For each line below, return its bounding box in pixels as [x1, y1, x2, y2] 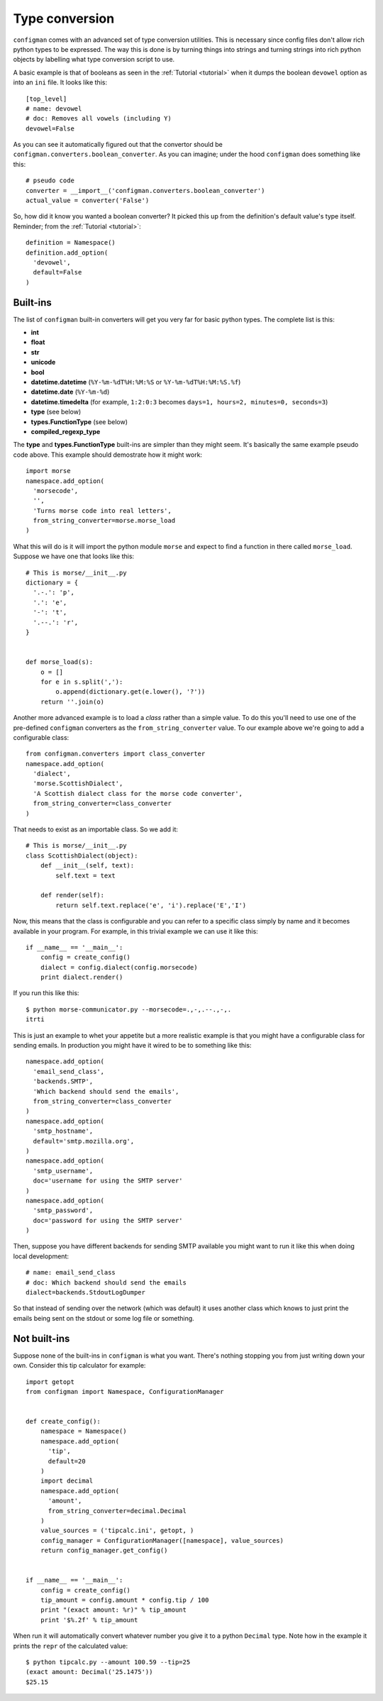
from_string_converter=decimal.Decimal [48, 1507, 187, 1514]
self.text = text [55, 871, 116, 880]
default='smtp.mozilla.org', [33, 1137, 135, 1145]
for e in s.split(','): [40, 677, 123, 686]
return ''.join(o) [40, 697, 105, 706]
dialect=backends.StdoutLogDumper [26, 1288, 145, 1297]
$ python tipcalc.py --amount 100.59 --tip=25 [26, 1658, 191, 1666]
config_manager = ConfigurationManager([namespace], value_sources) [40, 1536, 284, 1544]
